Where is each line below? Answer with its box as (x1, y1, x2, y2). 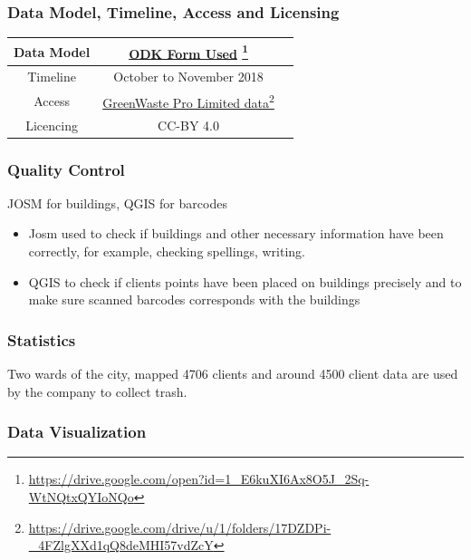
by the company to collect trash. (7, 381, 187, 401)
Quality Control (7, 158, 125, 180)
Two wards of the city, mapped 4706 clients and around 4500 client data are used (7, 364, 458, 383)
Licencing (25, 115, 78, 134)
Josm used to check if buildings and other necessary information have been (28, 224, 444, 243)
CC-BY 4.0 (158, 115, 219, 134)
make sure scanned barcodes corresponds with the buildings (28, 290, 360, 309)
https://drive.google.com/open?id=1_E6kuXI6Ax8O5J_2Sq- (28, 469, 370, 488)
